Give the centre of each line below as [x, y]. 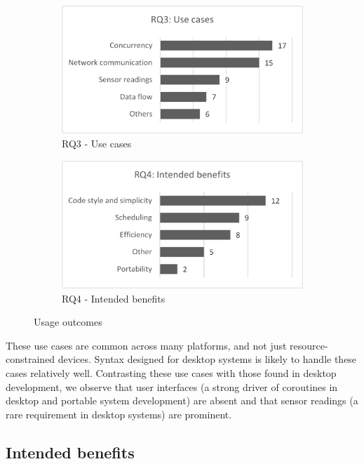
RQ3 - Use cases [97, 143]
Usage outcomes [68, 322]
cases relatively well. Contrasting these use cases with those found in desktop [171, 372]
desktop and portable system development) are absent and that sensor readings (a [182, 400]
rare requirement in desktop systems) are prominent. [119, 414]
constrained [31, 359]
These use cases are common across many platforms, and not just [146, 345]
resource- [309, 345]
